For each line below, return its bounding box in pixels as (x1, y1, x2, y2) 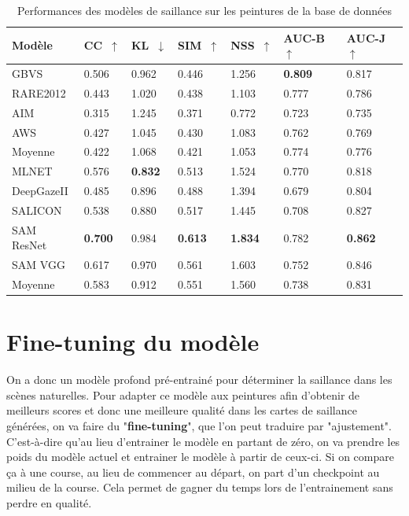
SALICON (12, 201, 62, 218)
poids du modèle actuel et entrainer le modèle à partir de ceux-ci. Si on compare (6, 448, 394, 465)
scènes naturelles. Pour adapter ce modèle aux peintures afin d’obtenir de (6, 386, 360, 403)
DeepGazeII (12, 182, 68, 199)
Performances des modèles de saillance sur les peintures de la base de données (17, 2, 392, 18)
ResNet (12, 237, 47, 253)
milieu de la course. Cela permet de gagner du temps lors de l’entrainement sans (6, 479, 393, 496)
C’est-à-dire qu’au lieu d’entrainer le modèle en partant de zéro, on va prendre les (6, 433, 400, 449)
